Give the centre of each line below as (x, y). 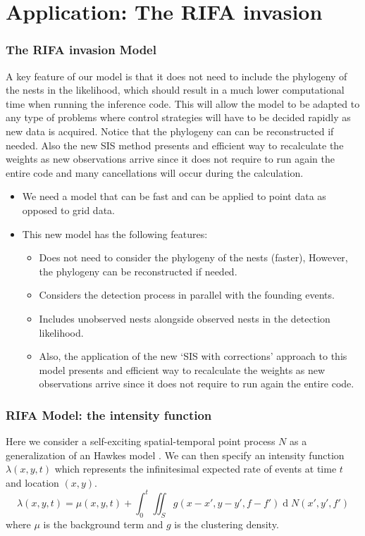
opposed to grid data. (68, 210)
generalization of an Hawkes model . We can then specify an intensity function (175, 455)
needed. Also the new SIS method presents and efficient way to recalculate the (175, 145)
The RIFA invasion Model (81, 50)
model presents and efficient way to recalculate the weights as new (182, 369)
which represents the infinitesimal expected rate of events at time (196, 469)
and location (32, 482)
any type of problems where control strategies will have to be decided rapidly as (178, 117)
